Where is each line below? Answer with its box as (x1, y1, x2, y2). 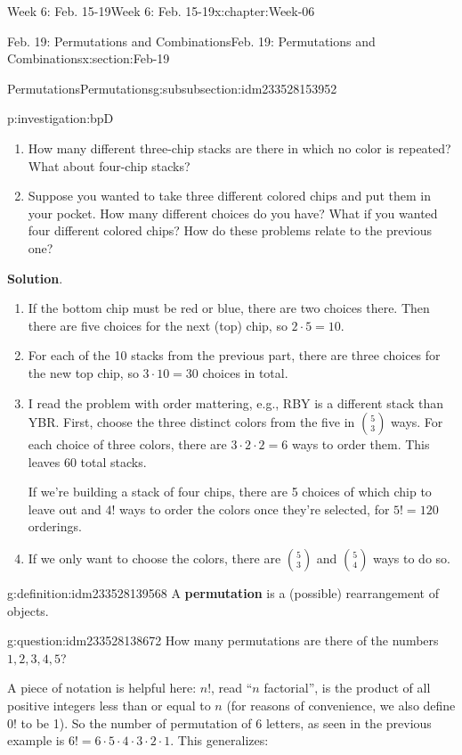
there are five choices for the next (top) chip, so (28, 316, 288, 334)
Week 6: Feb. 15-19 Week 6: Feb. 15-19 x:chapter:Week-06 (7, 2, 315, 20)
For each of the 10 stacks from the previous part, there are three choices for (28, 346, 441, 365)
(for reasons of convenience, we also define (226, 696, 456, 715)
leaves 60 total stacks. (28, 452, 147, 471)
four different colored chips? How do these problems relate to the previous (28, 221, 432, 240)
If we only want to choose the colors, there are (28, 549, 281, 568)
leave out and (28, 499, 101, 518)
